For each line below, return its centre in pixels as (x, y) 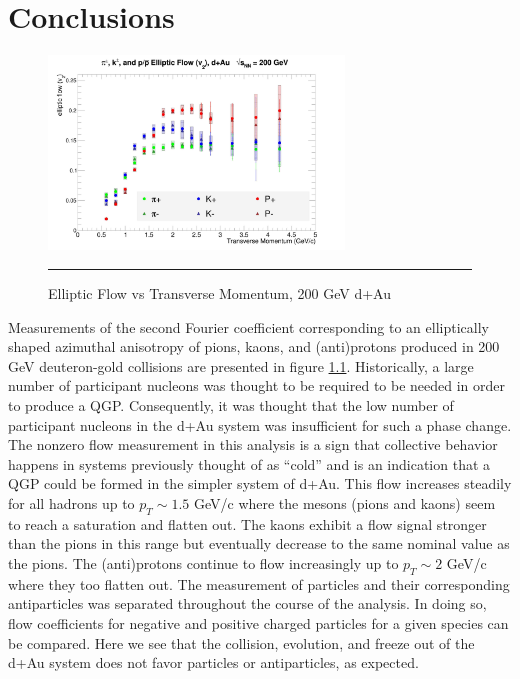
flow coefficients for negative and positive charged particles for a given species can (258, 622)
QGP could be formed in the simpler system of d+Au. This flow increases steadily (260, 483)
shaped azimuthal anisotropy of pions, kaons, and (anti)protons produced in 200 (254, 346)
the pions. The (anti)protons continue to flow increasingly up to (203, 562)
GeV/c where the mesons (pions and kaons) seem (344, 503)
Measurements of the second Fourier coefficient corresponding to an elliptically (248, 326)
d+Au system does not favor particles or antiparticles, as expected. (213, 662)
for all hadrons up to (71, 503)
